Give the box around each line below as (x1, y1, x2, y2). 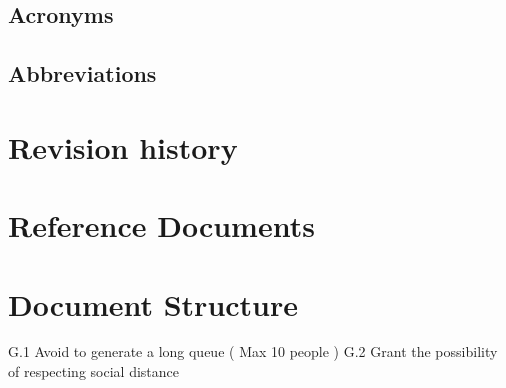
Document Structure (8, 283, 299, 324)
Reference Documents (8, 205, 315, 246)
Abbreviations (8, 58, 157, 89)
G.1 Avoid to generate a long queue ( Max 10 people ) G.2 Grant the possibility (8, 341, 498, 362)
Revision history (8, 126, 238, 167)
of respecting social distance (8, 361, 179, 382)
